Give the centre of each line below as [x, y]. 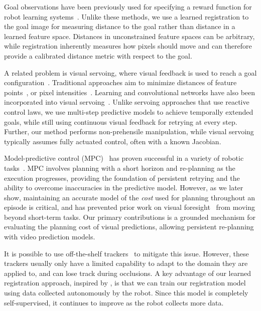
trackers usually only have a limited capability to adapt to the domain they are [126, 263]
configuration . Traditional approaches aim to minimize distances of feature [120, 82]
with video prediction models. [50, 237]
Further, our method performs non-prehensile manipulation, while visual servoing [129, 131]
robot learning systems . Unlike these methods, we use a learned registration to [126, 16]
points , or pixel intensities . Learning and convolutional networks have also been [130, 92]
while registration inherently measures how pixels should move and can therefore [128, 46]
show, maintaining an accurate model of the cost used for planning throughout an [129, 197]
